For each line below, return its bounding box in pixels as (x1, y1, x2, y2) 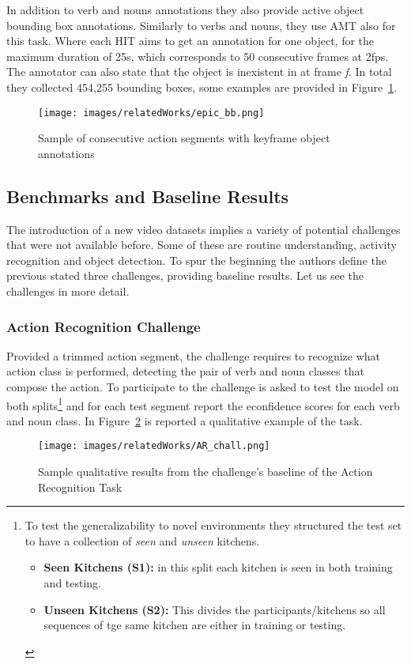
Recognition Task (38, 478, 123, 495)
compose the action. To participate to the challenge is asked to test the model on (6, 378, 399, 394)
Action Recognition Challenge (6, 316, 201, 336)
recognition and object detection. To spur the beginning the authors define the (6, 251, 386, 268)
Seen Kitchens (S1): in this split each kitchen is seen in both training (43, 559, 393, 575)
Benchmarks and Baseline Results (6, 183, 289, 208)
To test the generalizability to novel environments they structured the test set (25, 517, 402, 534)
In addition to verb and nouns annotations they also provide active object (6, 2, 364, 17)
